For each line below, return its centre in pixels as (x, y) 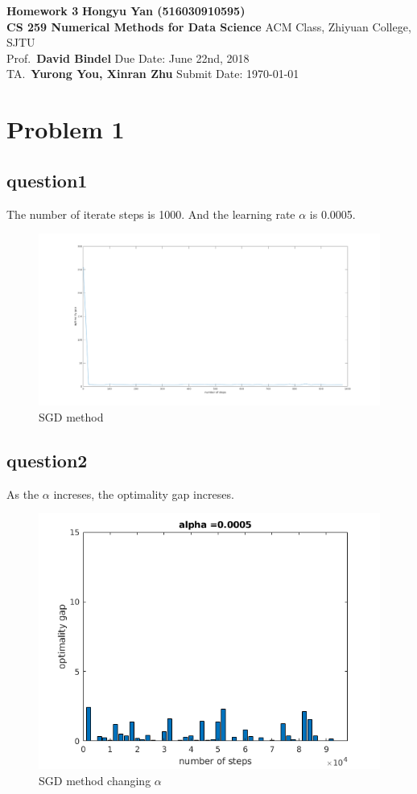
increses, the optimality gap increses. (144, 494)
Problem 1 (66, 129)
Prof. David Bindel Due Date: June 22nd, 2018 (128, 58)
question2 (47, 460)
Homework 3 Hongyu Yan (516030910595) (126, 10)
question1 (47, 180)
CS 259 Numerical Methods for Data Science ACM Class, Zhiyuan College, (209, 26)
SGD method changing (95, 780)
